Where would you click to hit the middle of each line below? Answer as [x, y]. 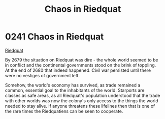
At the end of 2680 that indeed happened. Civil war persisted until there [78, 70]
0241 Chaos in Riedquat [55, 37]
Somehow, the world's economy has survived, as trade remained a [73, 85]
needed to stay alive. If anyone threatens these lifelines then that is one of [80, 106]
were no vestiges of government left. [43, 75]
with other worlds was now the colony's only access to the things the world [82, 101]
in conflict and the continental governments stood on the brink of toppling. [81, 65]
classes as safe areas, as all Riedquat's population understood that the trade [82, 95]
